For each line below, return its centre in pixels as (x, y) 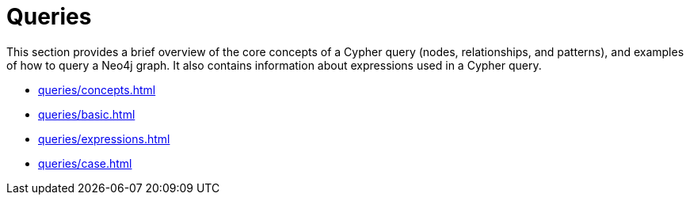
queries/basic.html (87, 114)
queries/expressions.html (104, 138)
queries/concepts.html (97, 89)
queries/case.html (85, 163)
